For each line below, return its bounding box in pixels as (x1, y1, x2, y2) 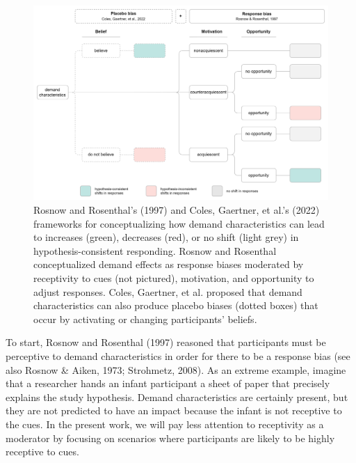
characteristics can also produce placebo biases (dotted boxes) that (33, 298, 318, 313)
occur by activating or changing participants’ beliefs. (33, 311, 257, 326)
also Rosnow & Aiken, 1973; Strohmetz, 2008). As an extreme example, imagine (6, 362, 346, 377)
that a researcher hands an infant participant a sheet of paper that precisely (6, 376, 330, 391)
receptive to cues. (6, 444, 79, 459)
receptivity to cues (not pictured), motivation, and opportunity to (33, 271, 314, 285)
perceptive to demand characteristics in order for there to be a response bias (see (6, 349, 350, 363)
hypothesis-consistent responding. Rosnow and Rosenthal (33, 243, 277, 258)
